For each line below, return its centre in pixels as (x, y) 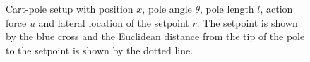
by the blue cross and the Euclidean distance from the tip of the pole (155, 36)
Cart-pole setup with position (70, 8)
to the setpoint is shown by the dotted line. (100, 50)
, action (276, 8)
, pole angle (167, 8)
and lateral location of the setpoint (114, 22)
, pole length (227, 8)
